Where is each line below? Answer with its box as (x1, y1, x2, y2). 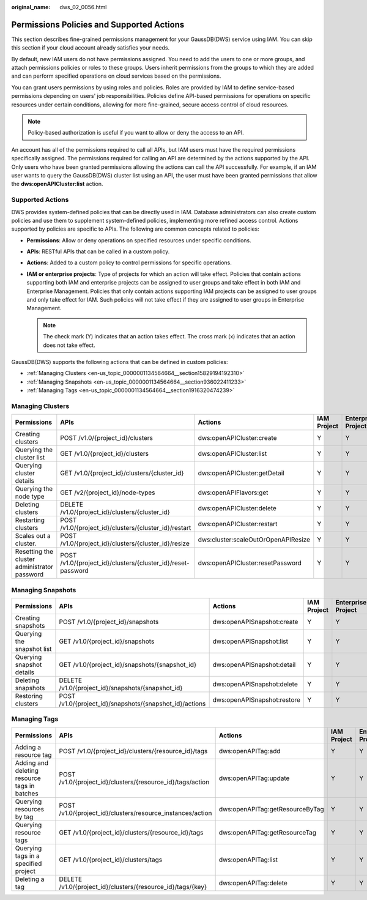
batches (15, 789, 39, 798)
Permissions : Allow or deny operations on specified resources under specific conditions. (26, 236, 252, 244)
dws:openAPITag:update (218, 774, 290, 783)
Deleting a (15, 875, 45, 883)
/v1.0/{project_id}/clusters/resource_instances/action (59, 808, 212, 817)
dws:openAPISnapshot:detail (212, 661, 296, 669)
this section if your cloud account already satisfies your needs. (11, 44, 170, 51)
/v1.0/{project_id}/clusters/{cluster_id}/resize (60, 539, 190, 548)
